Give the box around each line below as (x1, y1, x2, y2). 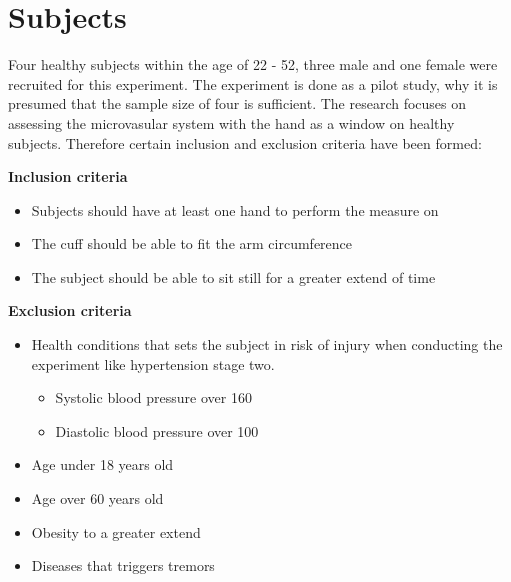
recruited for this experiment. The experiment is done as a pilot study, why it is (8, 73, 498, 94)
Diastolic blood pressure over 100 (55, 420, 259, 441)
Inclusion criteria (8, 166, 128, 187)
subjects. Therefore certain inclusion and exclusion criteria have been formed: (8, 132, 482, 153)
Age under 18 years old (31, 454, 174, 475)
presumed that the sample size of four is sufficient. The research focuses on (8, 93, 467, 114)
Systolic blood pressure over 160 (55, 387, 252, 408)
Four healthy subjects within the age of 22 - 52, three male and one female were (8, 54, 498, 75)
